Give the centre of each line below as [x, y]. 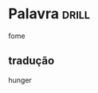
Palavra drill [49, 14]
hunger [20, 79]
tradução [31, 61]
